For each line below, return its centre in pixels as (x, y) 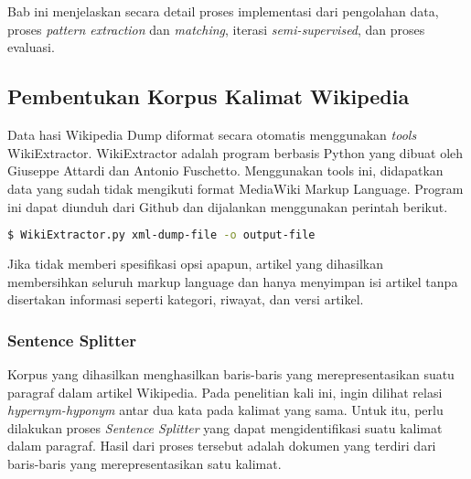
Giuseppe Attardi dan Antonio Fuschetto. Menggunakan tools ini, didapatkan (225, 170)
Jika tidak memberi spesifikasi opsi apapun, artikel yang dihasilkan (195, 264)
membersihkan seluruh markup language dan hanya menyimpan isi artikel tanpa (233, 281)
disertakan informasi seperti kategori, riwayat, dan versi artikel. (186, 299)
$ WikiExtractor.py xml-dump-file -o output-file (161, 235)
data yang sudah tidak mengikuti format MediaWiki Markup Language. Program (235, 188)
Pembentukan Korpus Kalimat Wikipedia (209, 96)
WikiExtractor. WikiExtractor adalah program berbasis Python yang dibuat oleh (235, 152)
